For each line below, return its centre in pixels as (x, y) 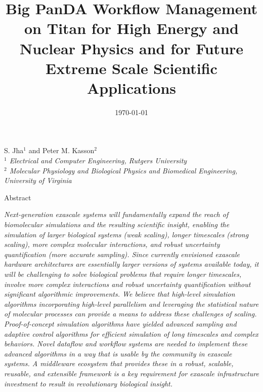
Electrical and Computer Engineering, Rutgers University (98, 161)
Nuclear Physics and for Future (131, 48)
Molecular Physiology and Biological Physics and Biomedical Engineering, (123, 170)
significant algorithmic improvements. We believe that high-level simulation (120, 294)
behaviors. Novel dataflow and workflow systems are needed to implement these (126, 344)
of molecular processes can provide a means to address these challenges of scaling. (130, 314)
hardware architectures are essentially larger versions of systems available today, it (131, 264)
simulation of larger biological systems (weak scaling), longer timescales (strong (126, 234)
